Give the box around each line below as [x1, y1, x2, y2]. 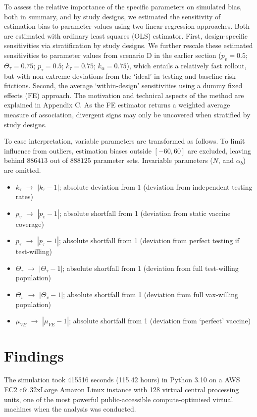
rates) [15, 191, 33, 202]
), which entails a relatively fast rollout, [126, 60, 247, 70]
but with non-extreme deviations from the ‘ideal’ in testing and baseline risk [4, 70, 236, 81]
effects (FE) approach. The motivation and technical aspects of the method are [4, 90, 244, 100]
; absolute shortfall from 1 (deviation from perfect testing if [59, 235, 240, 246]
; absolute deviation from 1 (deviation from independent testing [59, 181, 253, 192]
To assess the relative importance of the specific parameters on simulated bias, [4, 1, 242, 11]
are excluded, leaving [188, 145, 252, 156]
